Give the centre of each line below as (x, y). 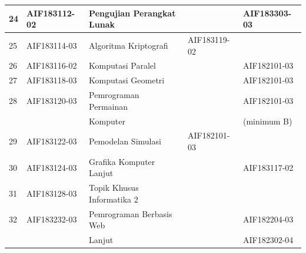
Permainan (109, 106)
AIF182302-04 (268, 240)
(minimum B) (267, 121)
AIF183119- (209, 39)
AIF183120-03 (52, 100)
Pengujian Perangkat (132, 13)
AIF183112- (51, 13)
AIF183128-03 (52, 193)
